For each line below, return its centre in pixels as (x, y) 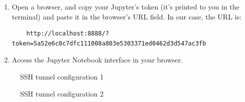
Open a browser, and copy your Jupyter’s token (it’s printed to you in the (126, 6)
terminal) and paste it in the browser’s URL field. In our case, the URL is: (127, 16)
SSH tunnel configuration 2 (62, 93)
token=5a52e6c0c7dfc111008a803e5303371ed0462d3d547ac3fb (109, 43)
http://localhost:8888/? (68, 34)
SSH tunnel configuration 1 (62, 76)
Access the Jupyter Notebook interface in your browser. (97, 60)
